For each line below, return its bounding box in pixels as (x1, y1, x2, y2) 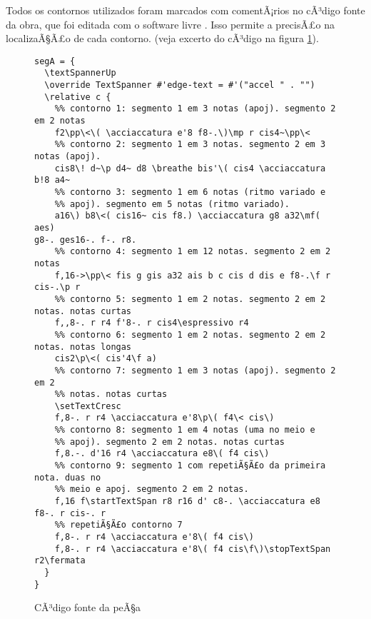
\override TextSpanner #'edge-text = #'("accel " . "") (44, 80, 315, 91)
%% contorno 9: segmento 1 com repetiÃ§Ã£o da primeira (54, 461, 326, 471)
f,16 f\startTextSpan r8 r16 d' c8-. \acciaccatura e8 (54, 496, 320, 507)
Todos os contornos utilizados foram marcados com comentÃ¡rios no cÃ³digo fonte (6, 3, 365, 17)
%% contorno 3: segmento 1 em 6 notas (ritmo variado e (54, 187, 326, 197)
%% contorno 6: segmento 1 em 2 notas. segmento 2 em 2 (54, 329, 326, 340)
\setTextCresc (54, 401, 121, 411)
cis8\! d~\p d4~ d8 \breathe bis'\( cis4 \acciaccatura (54, 163, 326, 173)
